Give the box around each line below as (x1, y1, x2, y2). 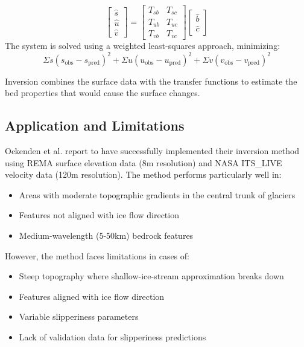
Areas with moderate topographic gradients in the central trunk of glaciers (19, 188, 296, 201)
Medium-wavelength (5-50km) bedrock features (19, 229, 194, 241)
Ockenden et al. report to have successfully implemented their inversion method (5, 144, 300, 157)
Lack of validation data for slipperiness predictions (19, 330, 206, 343)
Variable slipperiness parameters (19, 310, 139, 323)
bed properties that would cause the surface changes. (5, 86, 200, 99)
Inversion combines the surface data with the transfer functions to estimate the (5, 74, 297, 87)
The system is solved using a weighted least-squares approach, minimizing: (5, 39, 280, 52)
